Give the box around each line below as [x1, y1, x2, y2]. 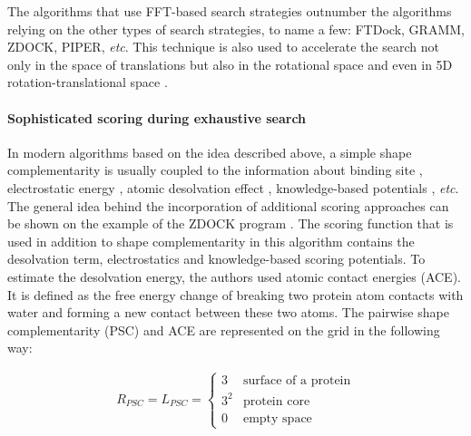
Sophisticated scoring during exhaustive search [7, 108, 307, 127]
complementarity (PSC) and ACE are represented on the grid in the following [7, 320, 440, 339]
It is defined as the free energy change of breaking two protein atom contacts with [7, 285, 464, 304]
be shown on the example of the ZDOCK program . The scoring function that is [7, 214, 454, 233]
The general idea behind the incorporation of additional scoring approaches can [7, 196, 449, 215]
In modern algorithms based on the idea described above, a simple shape [7, 142, 412, 161]
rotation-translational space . [7, 73, 168, 92]
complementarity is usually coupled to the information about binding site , [7, 160, 423, 179]
